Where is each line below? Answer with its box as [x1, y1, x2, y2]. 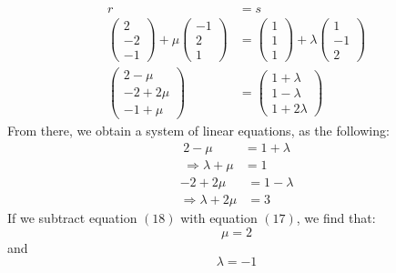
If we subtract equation [7, 208, 137, 227]
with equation [180, 208, 258, 227]
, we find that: [296, 208, 376, 227]
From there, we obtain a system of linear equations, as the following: [7, 121, 390, 140]
